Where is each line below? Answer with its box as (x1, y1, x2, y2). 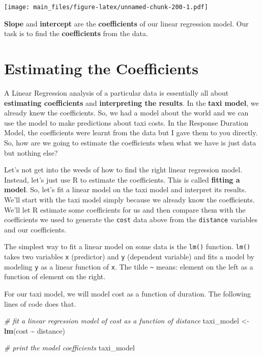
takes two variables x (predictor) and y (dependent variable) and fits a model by (4, 251, 254, 261)
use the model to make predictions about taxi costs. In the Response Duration (4, 117, 249, 128)
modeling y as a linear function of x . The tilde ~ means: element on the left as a (4, 261, 253, 272)
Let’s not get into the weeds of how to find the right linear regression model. (4, 164, 243, 175)
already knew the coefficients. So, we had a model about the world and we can (4, 107, 249, 118)
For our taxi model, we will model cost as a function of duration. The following (4, 288, 251, 299)
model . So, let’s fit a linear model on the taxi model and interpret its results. (4, 184, 247, 195)
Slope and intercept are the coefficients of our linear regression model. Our (4, 18, 249, 28)
